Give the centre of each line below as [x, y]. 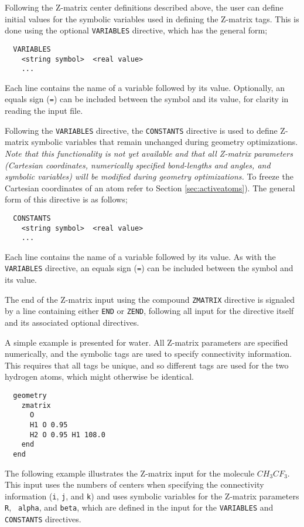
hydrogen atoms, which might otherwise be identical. [100, 376]
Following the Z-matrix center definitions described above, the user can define [144, 7]
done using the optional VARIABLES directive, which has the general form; [136, 30]
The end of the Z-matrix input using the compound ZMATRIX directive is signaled [150, 299]
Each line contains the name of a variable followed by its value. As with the [140, 256]
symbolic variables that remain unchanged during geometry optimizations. [165, 142]
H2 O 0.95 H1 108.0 [67, 435]
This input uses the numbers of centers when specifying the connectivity [134, 484]
